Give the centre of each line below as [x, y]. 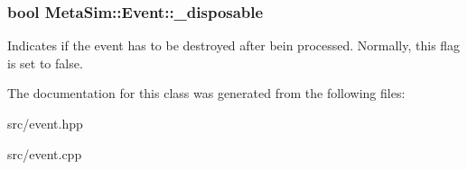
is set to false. [45, 63]
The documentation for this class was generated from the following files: [206, 93]
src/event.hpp [45, 123]
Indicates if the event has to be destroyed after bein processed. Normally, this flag [234, 45]
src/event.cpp [45, 153]
